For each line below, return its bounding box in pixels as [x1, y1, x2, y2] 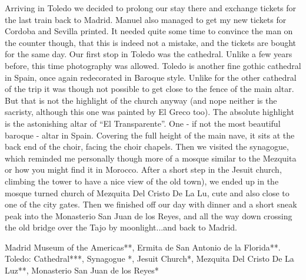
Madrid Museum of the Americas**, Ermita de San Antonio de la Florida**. [5, 241, 281, 253]
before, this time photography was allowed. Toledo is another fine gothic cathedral [5, 59, 301, 71]
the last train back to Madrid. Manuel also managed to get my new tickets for [5, 13, 287, 25]
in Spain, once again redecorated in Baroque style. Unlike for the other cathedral [5, 71, 297, 83]
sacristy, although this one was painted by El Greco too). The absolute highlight [5, 106, 294, 118]
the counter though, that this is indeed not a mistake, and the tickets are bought [5, 36, 297, 48]
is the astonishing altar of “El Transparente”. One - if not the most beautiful [5, 117, 281, 129]
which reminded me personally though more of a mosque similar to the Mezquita [5, 151, 297, 164]
